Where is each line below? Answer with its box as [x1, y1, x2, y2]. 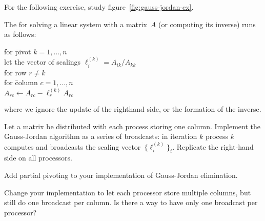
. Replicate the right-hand [172, 141, 254, 152]
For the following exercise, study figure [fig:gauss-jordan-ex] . [4, 2, 194, 12]
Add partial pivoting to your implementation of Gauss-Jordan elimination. [4, 170, 238, 180]
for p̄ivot [4, 46, 31, 56]
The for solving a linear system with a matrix [4, 18, 147, 29]
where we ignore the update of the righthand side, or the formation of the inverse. [4, 104, 261, 114]
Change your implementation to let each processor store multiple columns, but [4, 187, 251, 197]
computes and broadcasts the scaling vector [4, 141, 141, 152]
